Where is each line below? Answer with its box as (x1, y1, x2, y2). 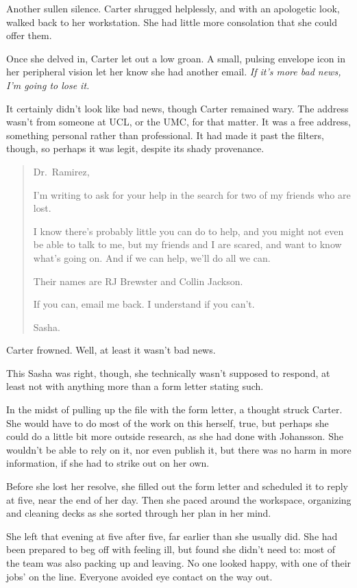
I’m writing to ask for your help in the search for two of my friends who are (33, 187, 351, 201)
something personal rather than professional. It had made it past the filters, (6, 127, 324, 142)
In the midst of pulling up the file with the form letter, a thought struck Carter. (6, 402, 343, 417)
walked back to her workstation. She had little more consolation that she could (6, 14, 337, 29)
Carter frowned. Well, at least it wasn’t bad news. (6, 343, 216, 357)
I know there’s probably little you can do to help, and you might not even (33, 223, 344, 238)
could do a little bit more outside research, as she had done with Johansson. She (6, 429, 343, 443)
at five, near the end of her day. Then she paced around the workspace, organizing (6, 492, 352, 506)
